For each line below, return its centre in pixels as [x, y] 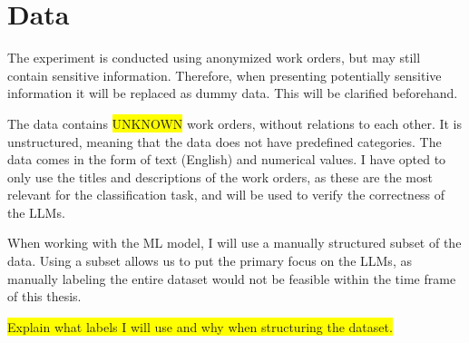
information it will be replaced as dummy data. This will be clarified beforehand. [233, 93]
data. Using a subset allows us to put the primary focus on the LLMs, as [210, 261]
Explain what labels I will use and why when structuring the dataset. [200, 326]
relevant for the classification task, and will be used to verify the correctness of [226, 195]
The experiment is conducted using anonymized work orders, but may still [214, 58]
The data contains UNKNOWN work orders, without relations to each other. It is [235, 123]
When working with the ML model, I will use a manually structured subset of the [234, 243]
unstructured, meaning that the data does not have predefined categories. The [225, 141]
